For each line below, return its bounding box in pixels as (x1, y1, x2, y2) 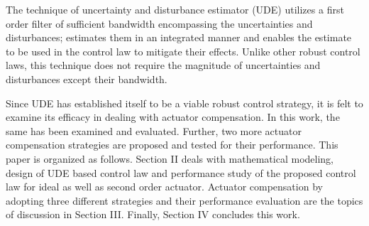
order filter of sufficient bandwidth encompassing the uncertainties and (6, 16, 313, 31)
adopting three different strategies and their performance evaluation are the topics (6, 193, 363, 208)
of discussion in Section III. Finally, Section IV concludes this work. (6, 207, 300, 222)
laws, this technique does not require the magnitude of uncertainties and (6, 58, 321, 72)
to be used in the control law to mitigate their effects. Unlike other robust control (6, 43, 360, 58)
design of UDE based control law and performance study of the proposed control (6, 165, 356, 180)
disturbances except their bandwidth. (6, 71, 167, 86)
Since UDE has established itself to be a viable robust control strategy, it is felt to (6, 95, 363, 110)
